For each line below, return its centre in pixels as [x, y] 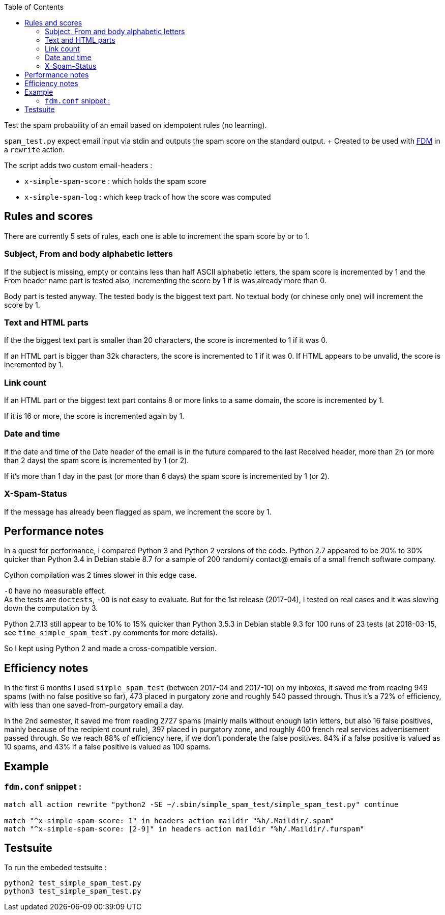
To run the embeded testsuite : [55, 868]
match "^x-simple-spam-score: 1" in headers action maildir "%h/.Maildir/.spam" [169, 820]
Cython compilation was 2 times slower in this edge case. [100, 575]
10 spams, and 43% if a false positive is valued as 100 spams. [108, 747]
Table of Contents [34, 7]
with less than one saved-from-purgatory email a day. [94, 705]
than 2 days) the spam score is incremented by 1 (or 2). [97, 460]
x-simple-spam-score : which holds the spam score [115, 181]
